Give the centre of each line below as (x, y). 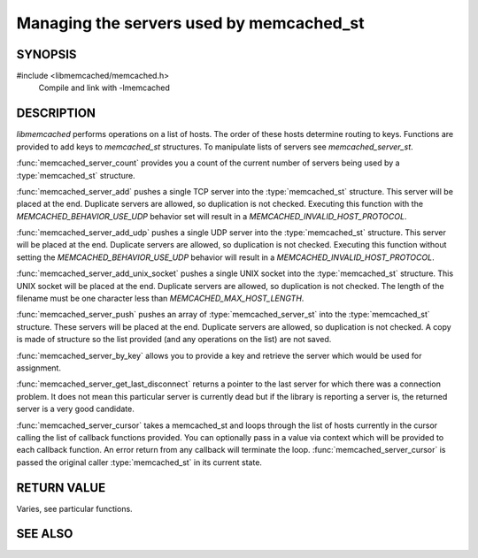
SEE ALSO (45, 534)
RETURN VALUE (61, 488)
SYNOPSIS (46, 54)
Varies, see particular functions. (74, 508)
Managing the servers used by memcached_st (190, 23)
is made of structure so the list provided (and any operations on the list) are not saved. (174, 340)
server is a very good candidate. (75, 409)
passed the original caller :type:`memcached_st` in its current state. (139, 462)
